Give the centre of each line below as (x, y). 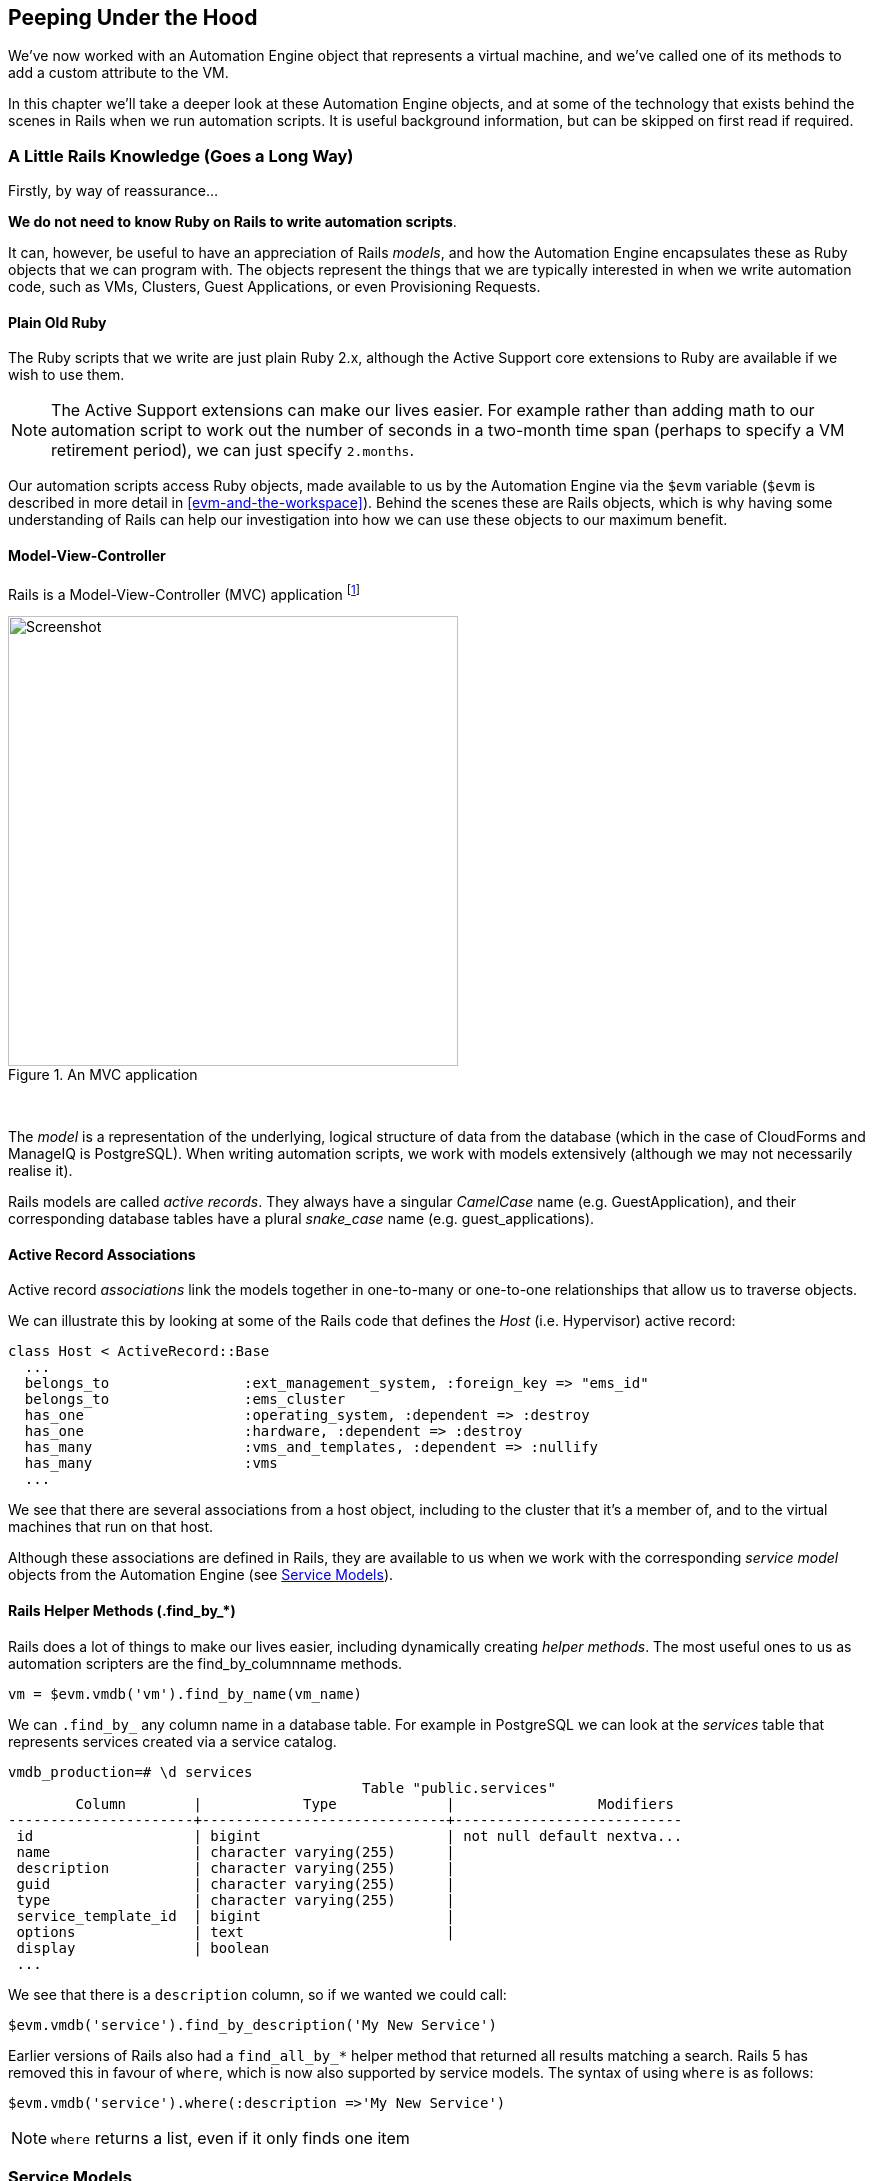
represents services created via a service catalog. (172, 1741)
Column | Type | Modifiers (374, 1803)
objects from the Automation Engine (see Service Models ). (201, 1575)
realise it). (40, 1171)
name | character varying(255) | (235, 1851)
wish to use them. (66, 375)
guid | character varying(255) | (235, 1883)
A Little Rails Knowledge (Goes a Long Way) (181, 155)
